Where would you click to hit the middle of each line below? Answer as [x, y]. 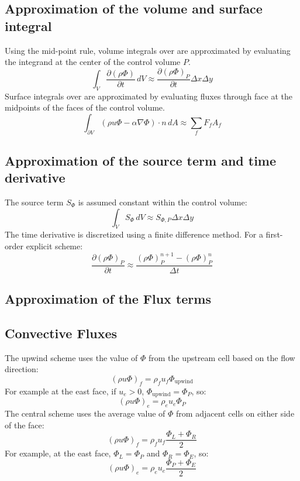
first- [274, 234]
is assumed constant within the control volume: [163, 202]
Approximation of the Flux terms [108, 299]
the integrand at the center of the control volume [93, 62]
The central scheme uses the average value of [85, 413]
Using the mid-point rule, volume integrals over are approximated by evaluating [148, 50]
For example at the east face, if [61, 391]
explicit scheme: [54, 245]
